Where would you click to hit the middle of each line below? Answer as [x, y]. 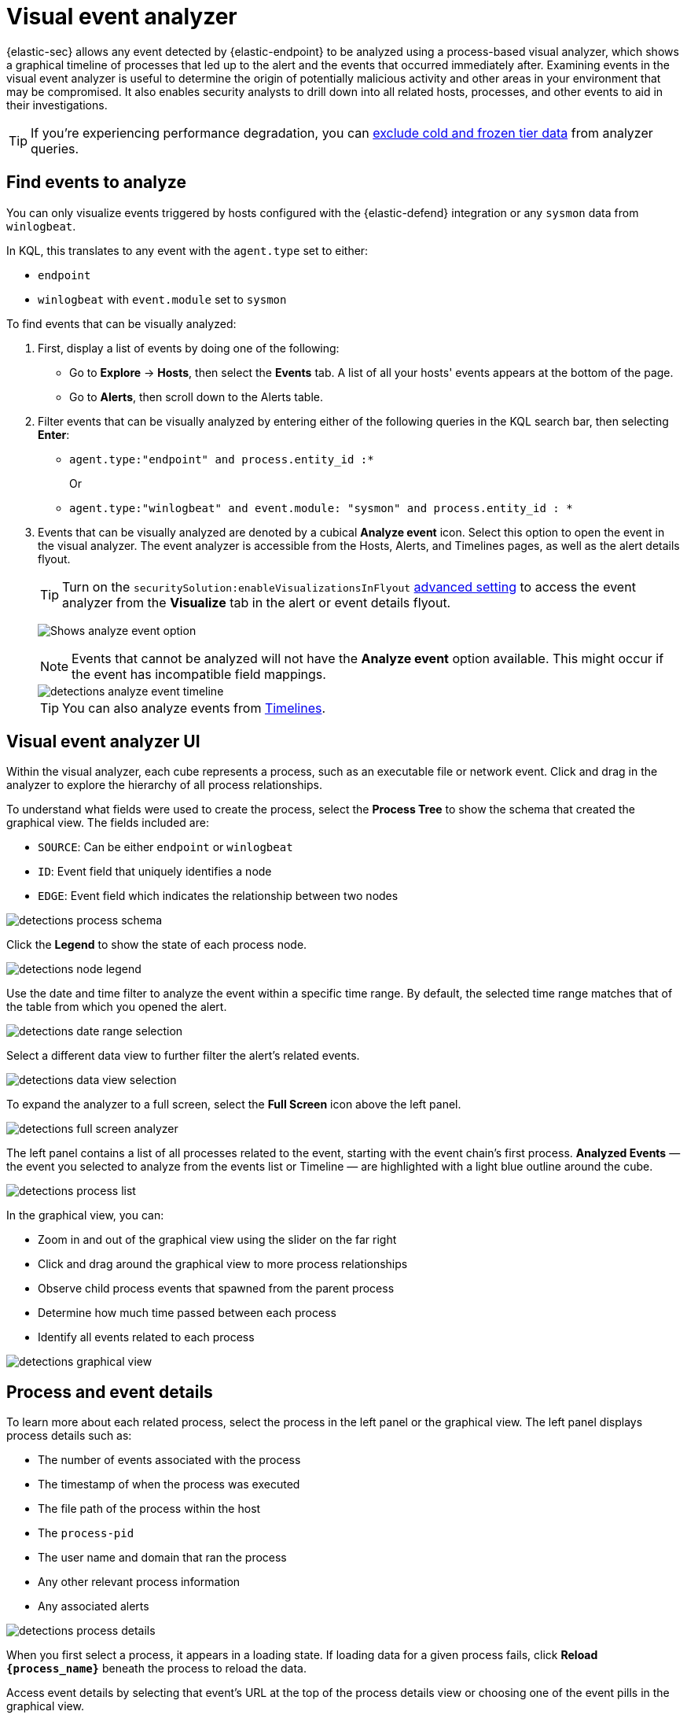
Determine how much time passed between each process [187, 1313]
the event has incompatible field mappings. [199, 674]
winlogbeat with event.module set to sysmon [162, 299]
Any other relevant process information [139, 1582]
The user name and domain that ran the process [162, 1558]
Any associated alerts [94, 1606]
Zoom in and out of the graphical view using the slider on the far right [217, 1240]
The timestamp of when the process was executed [169, 1484]
